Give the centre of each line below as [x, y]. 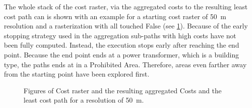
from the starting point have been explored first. [77, 74]
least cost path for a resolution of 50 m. [84, 100]
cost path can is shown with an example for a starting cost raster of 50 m [115, 16]
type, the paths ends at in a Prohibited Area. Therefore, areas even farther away [125, 64]
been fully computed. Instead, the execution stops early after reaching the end [122, 45]
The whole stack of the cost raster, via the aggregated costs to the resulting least [126, 6]
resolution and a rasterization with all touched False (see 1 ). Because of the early [126, 26]
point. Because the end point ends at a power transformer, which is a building [122, 54]
